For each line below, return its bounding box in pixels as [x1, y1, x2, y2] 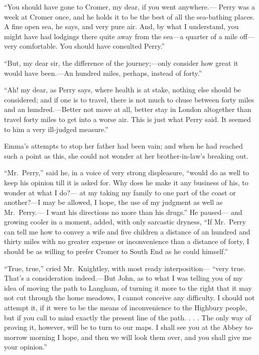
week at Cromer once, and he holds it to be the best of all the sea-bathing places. [4, 11, 255, 22]
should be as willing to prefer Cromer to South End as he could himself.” [4, 246, 228, 257]
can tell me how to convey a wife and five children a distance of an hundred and [4, 226, 250, 236]
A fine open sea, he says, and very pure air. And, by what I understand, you [4, 21, 239, 32]
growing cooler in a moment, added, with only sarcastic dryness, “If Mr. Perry [4, 216, 246, 227]
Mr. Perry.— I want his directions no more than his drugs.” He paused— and [4, 206, 242, 217]
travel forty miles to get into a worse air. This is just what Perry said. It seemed [4, 113, 251, 124]
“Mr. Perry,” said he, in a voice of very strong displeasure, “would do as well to [4, 167, 249, 178]
